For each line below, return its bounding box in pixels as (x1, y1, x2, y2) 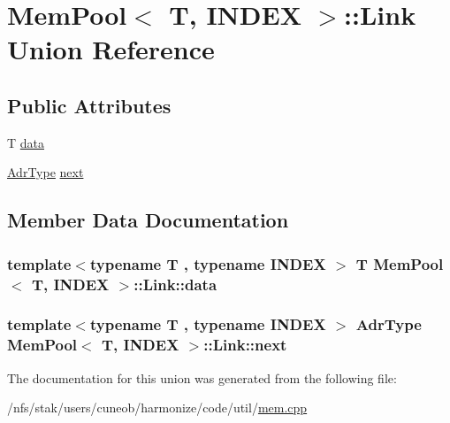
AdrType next (7, 163, 84, 181)
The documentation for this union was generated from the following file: (7, 368, 397, 387)
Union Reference (7, 31, 215, 67)
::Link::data (133, 273, 217, 295)
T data (7, 133, 45, 151)
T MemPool (355, 252, 444, 274)
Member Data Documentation (7, 206, 289, 234)
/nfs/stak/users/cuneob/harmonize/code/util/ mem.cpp (7, 398, 308, 417)
